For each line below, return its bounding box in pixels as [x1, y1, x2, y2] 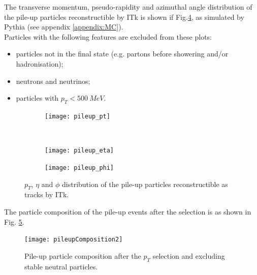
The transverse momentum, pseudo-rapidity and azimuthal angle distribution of [4, 2, 252, 12]
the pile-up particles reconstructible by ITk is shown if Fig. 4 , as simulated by [4, 11, 244, 22]
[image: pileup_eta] [45, 147, 114, 155]
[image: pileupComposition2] [24, 236, 123, 243]
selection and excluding [152, 250, 225, 261]
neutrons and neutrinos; [16, 75, 90, 86]
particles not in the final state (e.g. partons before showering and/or [16, 48, 229, 59]
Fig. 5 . [4, 216, 24, 227]
